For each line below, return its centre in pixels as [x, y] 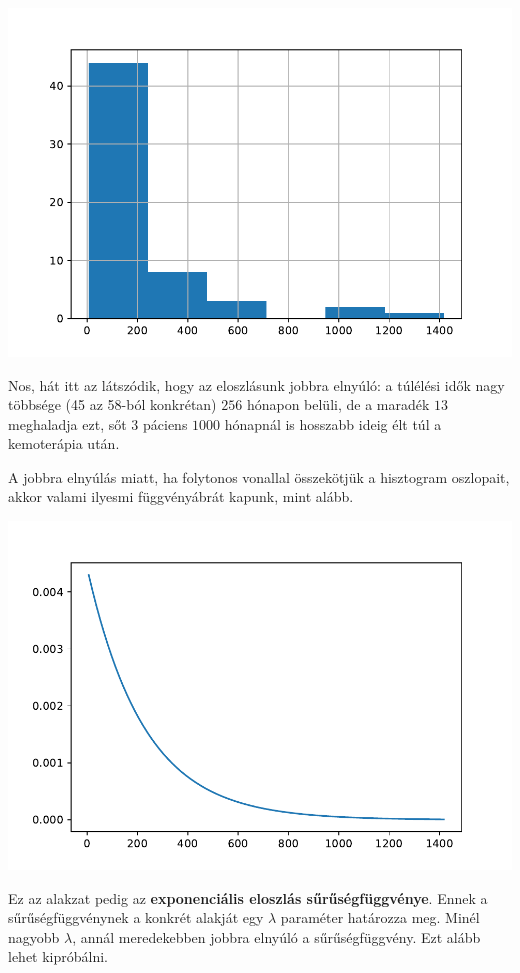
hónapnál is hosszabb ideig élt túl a [333, 423]
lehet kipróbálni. [58, 956]
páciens [165, 423]
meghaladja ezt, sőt [67, 423]
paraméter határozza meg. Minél [380, 917]
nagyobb [34, 936]
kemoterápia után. [64, 443]
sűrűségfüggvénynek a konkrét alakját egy [136, 917]
